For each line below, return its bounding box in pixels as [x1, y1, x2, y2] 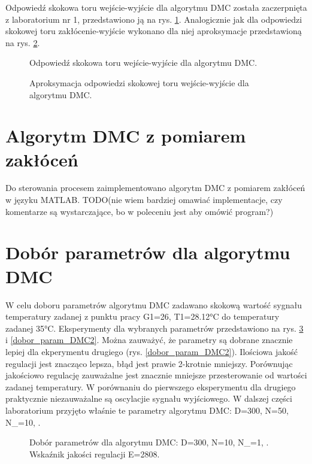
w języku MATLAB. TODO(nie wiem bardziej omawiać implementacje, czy [5, 193, 283, 206]
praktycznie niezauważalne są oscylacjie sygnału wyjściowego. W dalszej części [5, 392, 292, 405]
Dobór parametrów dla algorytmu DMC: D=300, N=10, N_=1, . [29, 436, 269, 448]
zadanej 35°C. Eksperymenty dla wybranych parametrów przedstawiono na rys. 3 [5, 322, 304, 334]
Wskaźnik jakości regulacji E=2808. [29, 447, 160, 460]
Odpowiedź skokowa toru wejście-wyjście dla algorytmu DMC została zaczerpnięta [5, 1, 307, 13]
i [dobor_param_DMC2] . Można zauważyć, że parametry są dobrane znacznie [5, 333, 293, 346]
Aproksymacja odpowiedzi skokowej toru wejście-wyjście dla [29, 76, 249, 89]
